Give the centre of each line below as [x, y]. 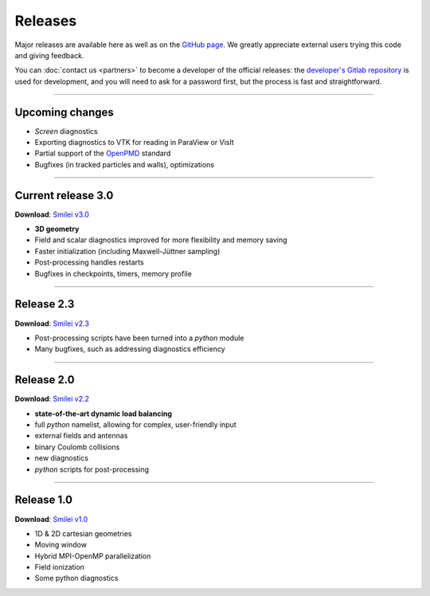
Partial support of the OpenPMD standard [103, 153]
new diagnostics [62, 458]
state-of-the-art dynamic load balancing [104, 414]
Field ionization [60, 567]
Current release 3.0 [64, 195]
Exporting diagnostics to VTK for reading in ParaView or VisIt [134, 143]
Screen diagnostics [66, 131]
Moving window [61, 545]
